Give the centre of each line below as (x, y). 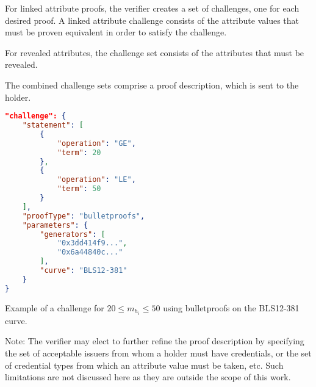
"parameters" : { (55, 225)
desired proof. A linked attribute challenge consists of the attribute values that (152, 20)
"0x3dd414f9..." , (92, 243)
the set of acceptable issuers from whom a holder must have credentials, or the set (158, 353)
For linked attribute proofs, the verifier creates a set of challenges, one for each (152, 8)
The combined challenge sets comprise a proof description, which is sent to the (152, 85)
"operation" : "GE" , (96, 143)
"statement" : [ (53, 125)
